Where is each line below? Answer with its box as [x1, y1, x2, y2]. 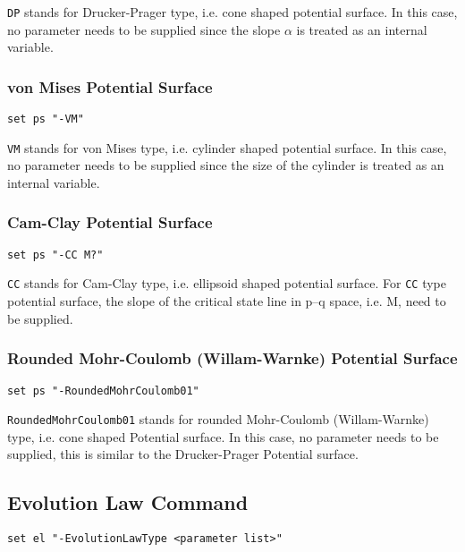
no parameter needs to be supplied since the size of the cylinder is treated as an [7, 156, 444, 174]
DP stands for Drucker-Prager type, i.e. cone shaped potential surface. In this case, [7, 3, 458, 21]
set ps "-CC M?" [7, 248, 104, 261]
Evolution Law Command [7, 488, 249, 516]
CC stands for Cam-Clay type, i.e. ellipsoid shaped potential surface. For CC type [7, 274, 446, 293]
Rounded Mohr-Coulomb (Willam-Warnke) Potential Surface [7, 347, 458, 369]
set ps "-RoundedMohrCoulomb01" [7, 384, 199, 397]
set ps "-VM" [7, 113, 84, 126]
